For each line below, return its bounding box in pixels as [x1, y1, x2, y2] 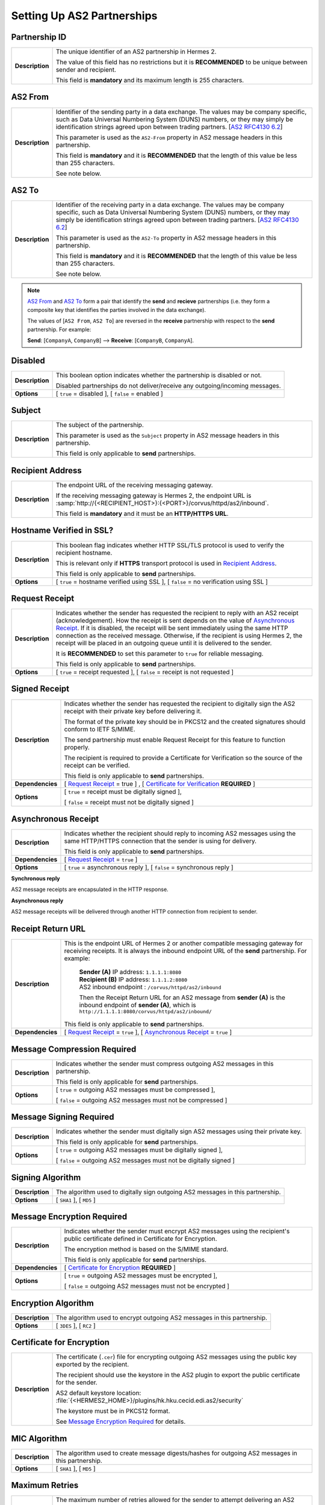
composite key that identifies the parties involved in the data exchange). [27, 306, 206, 313]
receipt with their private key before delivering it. [64, 707, 202, 715]
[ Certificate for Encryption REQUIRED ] [64, 1264, 176, 1272]
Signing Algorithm [11, 1172, 81, 1182]
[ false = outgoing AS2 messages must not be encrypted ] [64, 1282, 230, 1291]
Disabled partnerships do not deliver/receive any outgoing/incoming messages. [55, 381, 281, 389]
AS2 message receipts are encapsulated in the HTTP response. [11, 886, 169, 893]
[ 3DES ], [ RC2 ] [55, 1321, 96, 1330]
